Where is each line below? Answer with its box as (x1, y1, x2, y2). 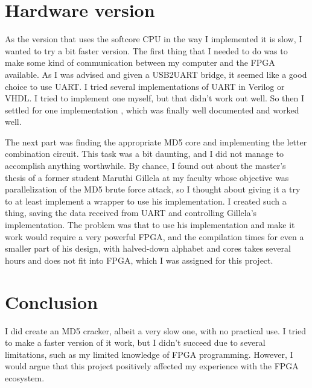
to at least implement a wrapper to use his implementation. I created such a (5, 194, 287, 207)
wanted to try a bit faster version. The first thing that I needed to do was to (5, 44, 288, 57)
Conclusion (5, 289, 98, 314)
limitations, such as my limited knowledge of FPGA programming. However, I (5, 348, 293, 360)
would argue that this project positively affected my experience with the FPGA (5, 360, 299, 372)
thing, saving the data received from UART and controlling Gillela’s (5, 206, 257, 219)
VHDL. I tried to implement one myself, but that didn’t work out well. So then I (5, 92, 304, 104)
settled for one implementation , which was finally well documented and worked (5, 103, 299, 116)
